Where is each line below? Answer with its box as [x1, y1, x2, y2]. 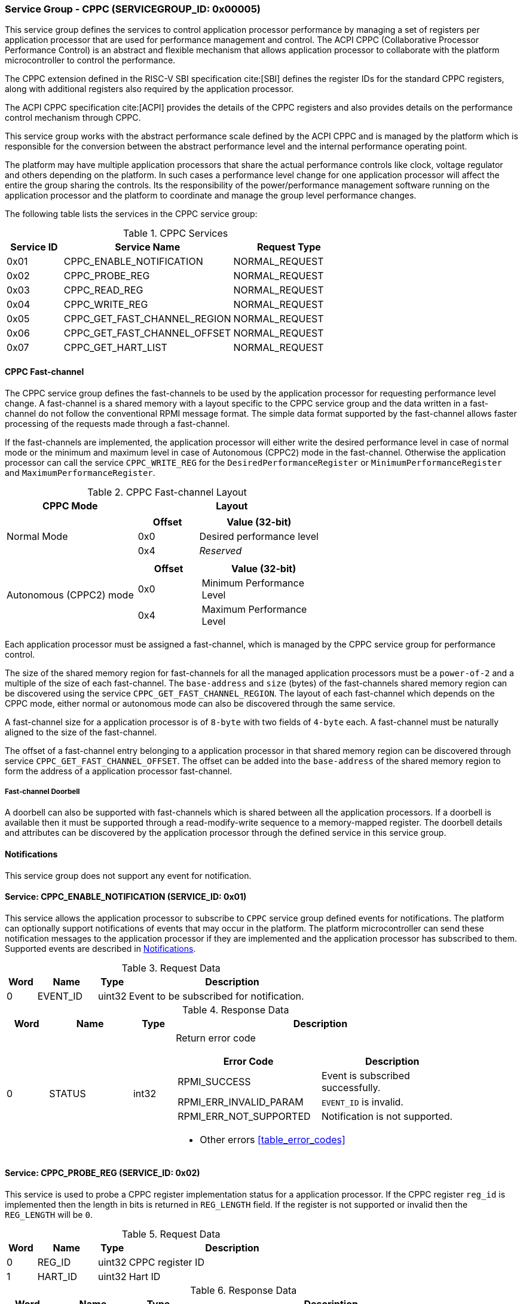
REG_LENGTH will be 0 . [5, 1210, 93, 1220]
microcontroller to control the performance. [5, 55, 176, 66]
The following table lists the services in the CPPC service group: [5, 209, 258, 219]
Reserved [199, 544, 242, 557]
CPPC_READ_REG [63, 284, 143, 297]
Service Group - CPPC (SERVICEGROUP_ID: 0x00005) [5, 3, 261, 15]
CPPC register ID [129, 1256, 204, 1269]
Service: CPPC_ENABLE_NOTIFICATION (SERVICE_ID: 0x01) [5, 891, 247, 902]
